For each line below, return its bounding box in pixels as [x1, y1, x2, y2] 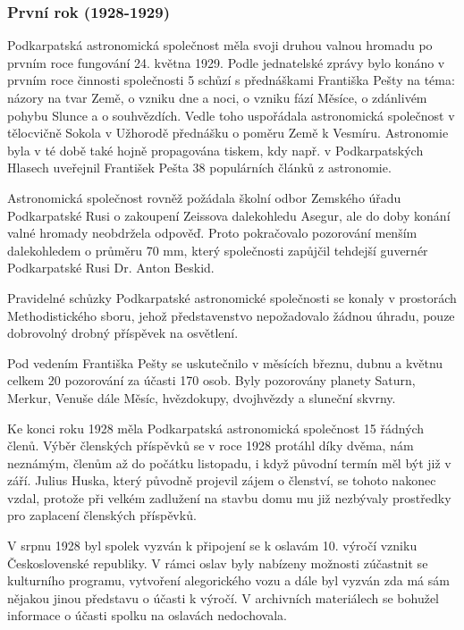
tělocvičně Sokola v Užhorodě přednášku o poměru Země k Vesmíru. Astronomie [7, 123, 449, 142]
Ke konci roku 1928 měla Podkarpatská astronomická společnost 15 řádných [7, 418, 425, 437]
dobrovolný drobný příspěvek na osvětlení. [7, 323, 239, 342]
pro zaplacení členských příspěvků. [7, 506, 197, 525]
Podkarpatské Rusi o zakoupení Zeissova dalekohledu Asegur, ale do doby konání [7, 206, 451, 224]
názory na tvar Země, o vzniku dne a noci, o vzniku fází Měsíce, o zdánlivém [7, 88, 427, 106]
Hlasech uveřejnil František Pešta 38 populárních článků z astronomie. [7, 158, 392, 177]
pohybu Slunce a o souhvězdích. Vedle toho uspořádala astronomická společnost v [7, 105, 455, 124]
